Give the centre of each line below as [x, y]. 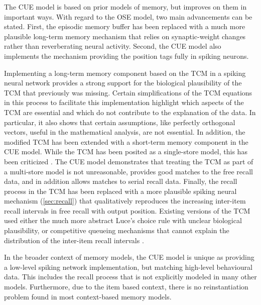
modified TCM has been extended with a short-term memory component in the [126, 141]
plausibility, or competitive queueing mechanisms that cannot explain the [117, 230]
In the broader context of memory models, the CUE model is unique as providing [129, 257]
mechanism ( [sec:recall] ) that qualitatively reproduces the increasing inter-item [125, 201]
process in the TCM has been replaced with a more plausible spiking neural [120, 191]
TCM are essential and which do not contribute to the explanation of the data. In [130, 112]
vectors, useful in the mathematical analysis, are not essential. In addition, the [125, 132]
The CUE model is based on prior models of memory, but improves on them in [125, 7]
